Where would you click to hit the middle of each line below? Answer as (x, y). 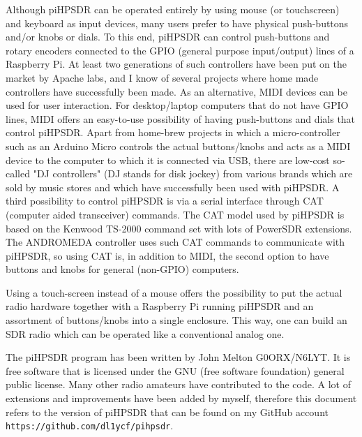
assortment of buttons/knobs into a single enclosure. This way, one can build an (176, 320)
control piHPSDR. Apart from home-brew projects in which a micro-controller (173, 132)
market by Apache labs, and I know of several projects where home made (162, 77)
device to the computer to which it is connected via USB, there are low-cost (168, 160)
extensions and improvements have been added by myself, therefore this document (181, 398)
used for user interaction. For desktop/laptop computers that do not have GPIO (177, 105)
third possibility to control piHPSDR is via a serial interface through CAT (165, 201)
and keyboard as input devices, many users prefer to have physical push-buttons (177, 23)
